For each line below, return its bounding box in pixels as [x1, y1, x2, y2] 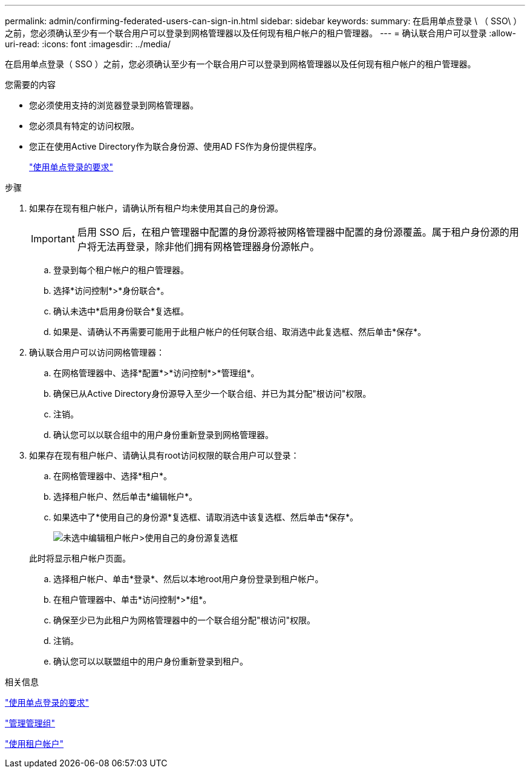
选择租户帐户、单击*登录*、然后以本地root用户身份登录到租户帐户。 [53, 574, 324, 584]
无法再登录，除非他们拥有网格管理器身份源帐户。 [96, 241, 319, 253]
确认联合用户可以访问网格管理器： [29, 347, 165, 357]
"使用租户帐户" [5, 738, 64, 749]
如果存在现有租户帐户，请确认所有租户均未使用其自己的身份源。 [29, 203, 283, 213]
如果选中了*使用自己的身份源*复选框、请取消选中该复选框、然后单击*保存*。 [53, 512, 359, 522]
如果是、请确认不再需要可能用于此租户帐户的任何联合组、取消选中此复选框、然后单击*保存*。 [53, 327, 427, 337]
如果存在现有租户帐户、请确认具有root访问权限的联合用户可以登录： [29, 450, 299, 460]
